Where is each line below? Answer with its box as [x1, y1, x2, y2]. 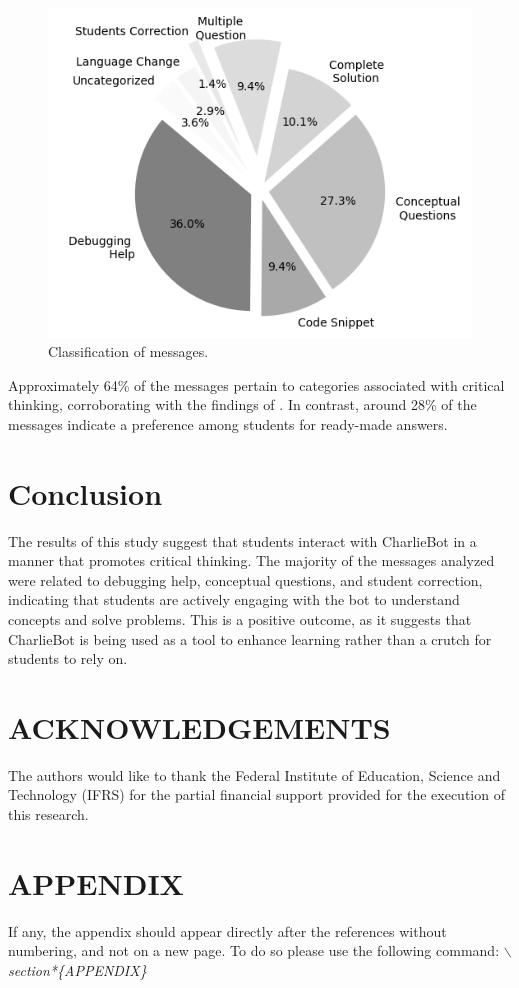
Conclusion [8, 472, 163, 513]
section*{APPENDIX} [8, 959, 147, 980]
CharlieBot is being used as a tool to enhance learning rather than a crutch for [8, 628, 492, 649]
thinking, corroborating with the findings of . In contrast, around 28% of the [8, 394, 477, 415]
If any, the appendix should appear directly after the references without [8, 920, 447, 941]
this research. [8, 804, 89, 825]
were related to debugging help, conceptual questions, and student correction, [8, 569, 483, 590]
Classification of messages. [48, 341, 209, 362]
